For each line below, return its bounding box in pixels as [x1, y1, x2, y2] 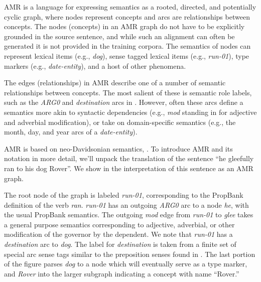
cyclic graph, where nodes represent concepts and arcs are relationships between [4, 11, 250, 22]
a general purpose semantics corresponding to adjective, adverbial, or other [4, 219, 235, 229]
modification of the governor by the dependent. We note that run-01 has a [4, 229, 233, 239]
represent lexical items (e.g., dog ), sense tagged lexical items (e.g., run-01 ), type [4, 50, 249, 61]
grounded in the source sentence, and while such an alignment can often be [4, 31, 235, 41]
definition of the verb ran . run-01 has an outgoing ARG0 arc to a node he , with [4, 199, 249, 210]
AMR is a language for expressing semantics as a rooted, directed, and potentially [4, 2, 256, 12]
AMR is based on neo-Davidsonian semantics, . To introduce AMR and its [4, 143, 233, 154]
